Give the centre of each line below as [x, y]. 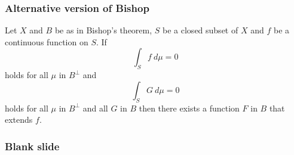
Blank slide [32, 146]
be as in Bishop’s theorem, [103, 30]
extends [19, 120]
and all [95, 108]
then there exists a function [189, 108]
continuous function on [47, 41]
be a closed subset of [200, 30]
